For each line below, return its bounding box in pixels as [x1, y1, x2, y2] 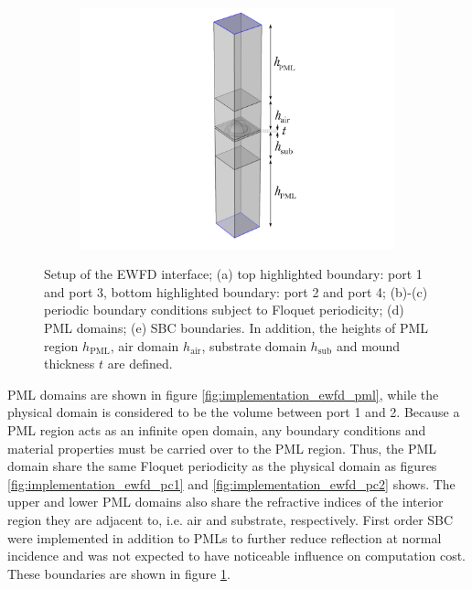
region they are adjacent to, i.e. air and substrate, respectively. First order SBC [7, 510, 454, 530]
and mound [336, 336, 401, 355]
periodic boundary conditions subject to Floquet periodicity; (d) [44, 300, 404, 319]
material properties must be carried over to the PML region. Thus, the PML [7, 438, 437, 457]
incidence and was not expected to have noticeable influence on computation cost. [7, 546, 467, 565]
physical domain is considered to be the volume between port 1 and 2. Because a [7, 402, 460, 422]
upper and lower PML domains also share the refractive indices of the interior [7, 492, 444, 511]
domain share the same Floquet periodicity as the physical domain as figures [7, 456, 437, 476]
